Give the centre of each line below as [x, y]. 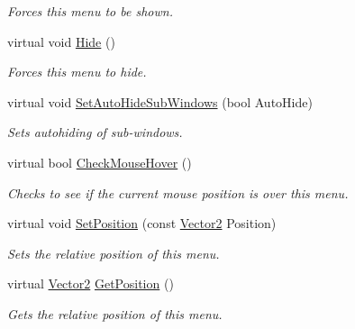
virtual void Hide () [61, 41]
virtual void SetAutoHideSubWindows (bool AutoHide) [160, 101]
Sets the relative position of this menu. [114, 253]
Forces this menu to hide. [77, 72]
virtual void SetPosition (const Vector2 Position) [142, 223]
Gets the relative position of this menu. [115, 313]
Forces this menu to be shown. [90, 11]
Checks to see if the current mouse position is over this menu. [178, 192]
